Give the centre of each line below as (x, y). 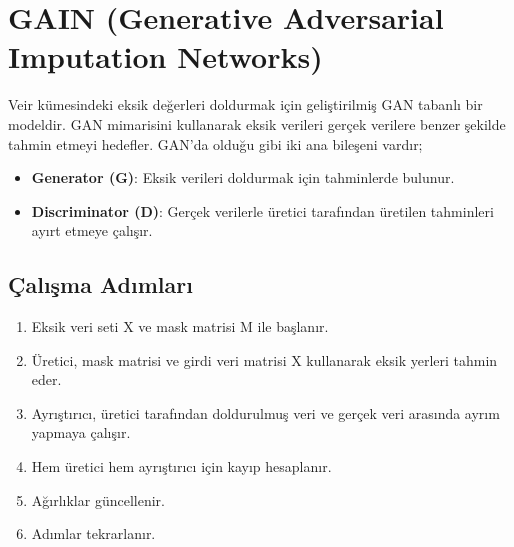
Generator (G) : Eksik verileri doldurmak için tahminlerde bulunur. (243, 177)
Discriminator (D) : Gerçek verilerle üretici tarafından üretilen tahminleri (262, 210)
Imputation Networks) (165, 56)
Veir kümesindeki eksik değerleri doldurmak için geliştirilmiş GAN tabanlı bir (245, 104)
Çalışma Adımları (100, 284)
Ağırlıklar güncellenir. (98, 499)
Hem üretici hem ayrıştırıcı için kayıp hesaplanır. (181, 466)
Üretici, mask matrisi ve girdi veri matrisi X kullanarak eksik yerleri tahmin (264, 359)
